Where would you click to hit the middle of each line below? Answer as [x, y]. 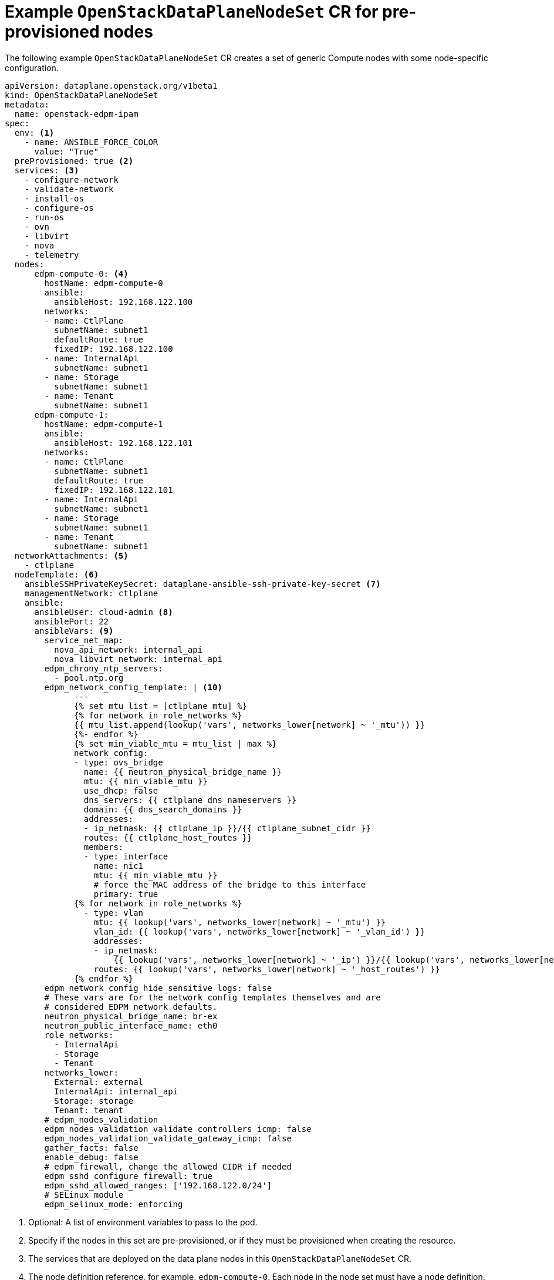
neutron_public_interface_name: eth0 [131, 1025]
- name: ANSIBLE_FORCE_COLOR [91, 142]
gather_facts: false [91, 1148]
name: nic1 [119, 866]
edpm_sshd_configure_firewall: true [129, 1176]
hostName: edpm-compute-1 [104, 424]
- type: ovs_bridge [119, 762]
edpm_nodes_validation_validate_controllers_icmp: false [178, 1129]
